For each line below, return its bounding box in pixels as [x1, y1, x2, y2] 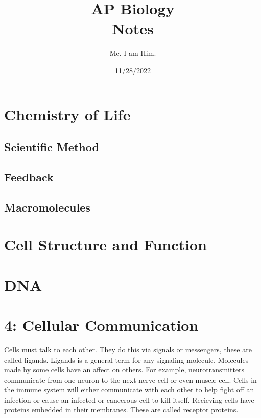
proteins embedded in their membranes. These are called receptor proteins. [4, 404, 239, 415]
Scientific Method [4, 139, 99, 155]
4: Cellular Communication [4, 314, 199, 335]
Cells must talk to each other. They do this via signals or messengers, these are [4, 344, 252, 354]
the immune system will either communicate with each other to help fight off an [4, 384, 254, 395]
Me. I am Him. [109, 48, 156, 58]
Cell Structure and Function [4, 234, 207, 255]
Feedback [4, 169, 54, 184]
